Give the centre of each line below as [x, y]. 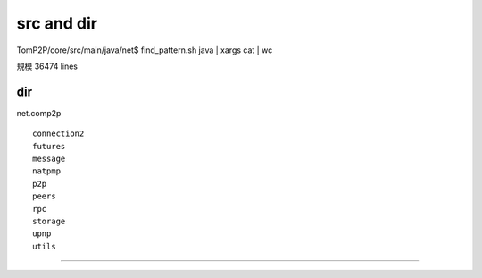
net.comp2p [39, 113]
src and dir [57, 23]
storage [49, 221]
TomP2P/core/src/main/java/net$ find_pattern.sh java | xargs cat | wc [145, 50]
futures [49, 146]
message [49, 159]
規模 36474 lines [47, 66]
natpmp [47, 171]
